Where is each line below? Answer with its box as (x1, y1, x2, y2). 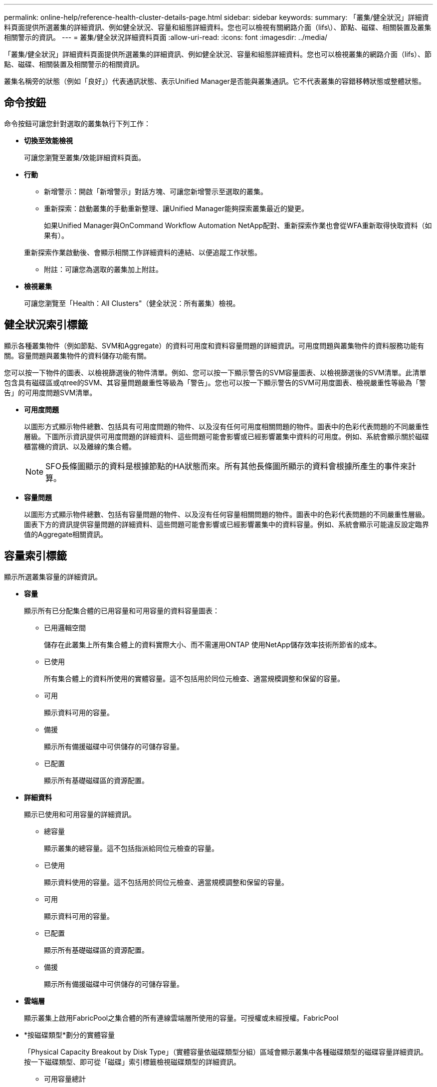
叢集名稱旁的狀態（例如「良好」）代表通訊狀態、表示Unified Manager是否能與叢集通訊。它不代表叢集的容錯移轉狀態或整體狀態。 (4, 77, 426, 85)
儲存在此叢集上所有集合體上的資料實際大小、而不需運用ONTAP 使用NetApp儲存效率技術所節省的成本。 (44, 640, 381, 649)
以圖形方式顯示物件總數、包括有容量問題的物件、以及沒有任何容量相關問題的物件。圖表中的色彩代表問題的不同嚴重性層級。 (24, 510, 429, 519)
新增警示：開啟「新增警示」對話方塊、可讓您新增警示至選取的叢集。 (44, 187, 267, 196)
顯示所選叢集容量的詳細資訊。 (4, 572, 102, 581)
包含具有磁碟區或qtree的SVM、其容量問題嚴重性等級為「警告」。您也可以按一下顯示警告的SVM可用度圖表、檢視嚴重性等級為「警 (4, 378, 427, 387)
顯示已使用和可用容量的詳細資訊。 (24, 810, 136, 818)
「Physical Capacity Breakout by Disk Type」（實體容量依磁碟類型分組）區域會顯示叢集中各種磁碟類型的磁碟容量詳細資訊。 (24, 1047, 428, 1056)
